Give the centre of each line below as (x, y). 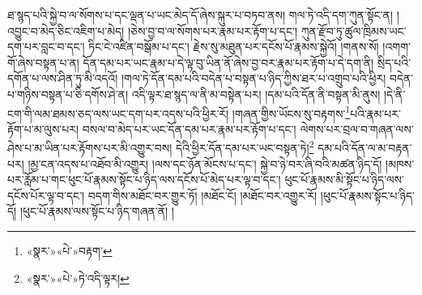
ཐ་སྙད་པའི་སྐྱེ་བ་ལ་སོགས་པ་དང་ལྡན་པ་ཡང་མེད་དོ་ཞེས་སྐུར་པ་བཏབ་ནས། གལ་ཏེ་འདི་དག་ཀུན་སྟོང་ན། (200, 15)
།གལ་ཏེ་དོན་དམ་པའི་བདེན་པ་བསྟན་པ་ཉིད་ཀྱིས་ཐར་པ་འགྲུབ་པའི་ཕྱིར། (254, 78)
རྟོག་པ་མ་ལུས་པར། (43, 128)
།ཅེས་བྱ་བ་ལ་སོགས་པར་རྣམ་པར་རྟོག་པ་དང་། (213, 30)
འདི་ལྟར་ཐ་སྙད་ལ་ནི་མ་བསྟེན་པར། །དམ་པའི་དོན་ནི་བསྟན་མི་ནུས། (256, 94)
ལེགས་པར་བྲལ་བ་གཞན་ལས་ (357, 128)
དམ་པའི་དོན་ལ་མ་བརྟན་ (365, 148)
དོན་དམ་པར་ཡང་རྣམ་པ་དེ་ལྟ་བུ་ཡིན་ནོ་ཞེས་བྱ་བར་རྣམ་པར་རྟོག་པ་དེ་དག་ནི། (228, 62)
